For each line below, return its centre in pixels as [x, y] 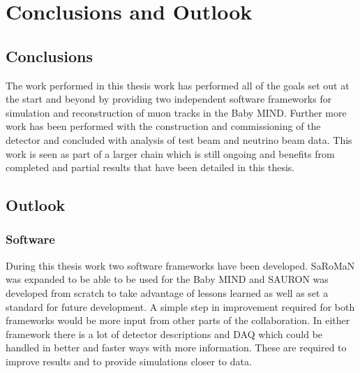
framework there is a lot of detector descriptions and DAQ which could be [164, 334]
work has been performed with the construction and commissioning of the [163, 126]
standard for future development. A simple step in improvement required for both [180, 306]
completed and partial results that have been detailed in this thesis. [150, 167]
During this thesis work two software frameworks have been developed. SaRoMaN [180, 265]
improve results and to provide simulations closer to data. [129, 361]
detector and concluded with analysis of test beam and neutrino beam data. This [179, 139]
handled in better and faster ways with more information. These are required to [176, 348]
